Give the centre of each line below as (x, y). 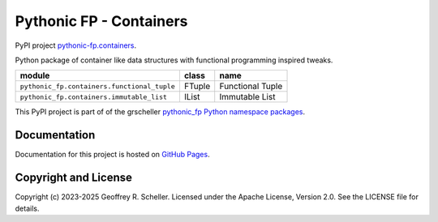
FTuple (197, 87)
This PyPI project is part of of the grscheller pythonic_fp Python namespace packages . (160, 112)
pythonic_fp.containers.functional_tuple (97, 86)
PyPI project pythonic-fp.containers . (76, 45)
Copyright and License (74, 178)
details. (27, 208)
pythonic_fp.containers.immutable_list (94, 97)
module (35, 75)
